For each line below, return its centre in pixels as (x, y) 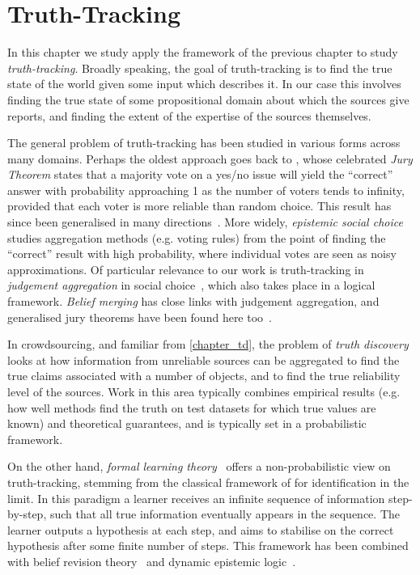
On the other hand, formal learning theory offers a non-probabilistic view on (199, 466)
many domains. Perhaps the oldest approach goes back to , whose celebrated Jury (210, 158)
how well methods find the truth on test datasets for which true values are (192, 407)
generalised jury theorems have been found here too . (140, 317)
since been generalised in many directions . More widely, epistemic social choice (205, 222)
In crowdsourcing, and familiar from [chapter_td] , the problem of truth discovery (208, 344)
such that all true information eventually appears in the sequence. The (225, 514)
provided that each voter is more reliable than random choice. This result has (199, 206)
